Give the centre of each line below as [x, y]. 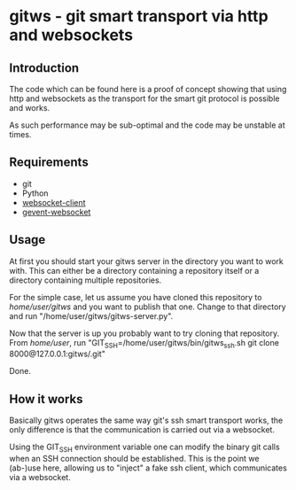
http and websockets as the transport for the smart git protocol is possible [144, 98]
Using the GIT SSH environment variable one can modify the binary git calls [145, 448]
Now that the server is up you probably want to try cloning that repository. [144, 333]
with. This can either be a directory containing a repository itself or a [134, 270]
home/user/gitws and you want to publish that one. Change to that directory [148, 307]
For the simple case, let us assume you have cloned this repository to [136, 297]
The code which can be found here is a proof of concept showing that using [148, 89]
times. [20, 134]
